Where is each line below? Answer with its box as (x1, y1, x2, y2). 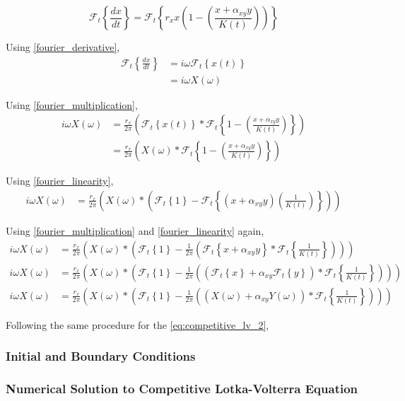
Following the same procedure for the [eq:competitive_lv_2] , (6, 317, 269, 332)
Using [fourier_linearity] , (6, 173, 114, 188)
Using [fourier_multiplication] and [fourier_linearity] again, (6, 223, 264, 238)
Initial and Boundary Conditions (6, 347, 196, 365)
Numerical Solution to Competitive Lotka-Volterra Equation (6, 379, 358, 397)
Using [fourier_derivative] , (6, 40, 120, 54)
